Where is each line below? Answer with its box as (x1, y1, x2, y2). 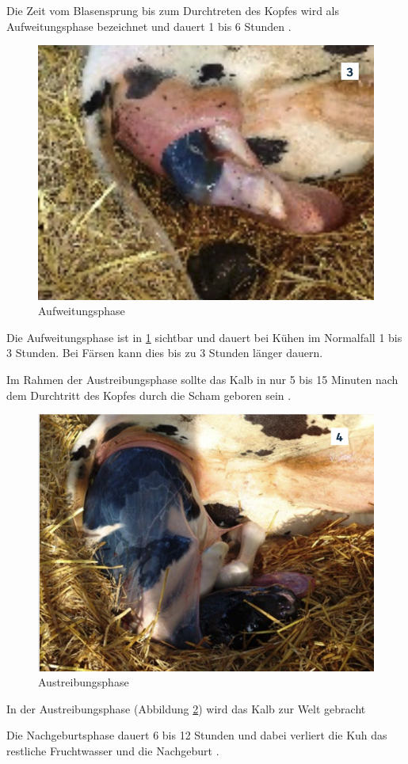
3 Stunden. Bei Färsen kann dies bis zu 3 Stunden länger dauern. (6, 344, 323, 361)
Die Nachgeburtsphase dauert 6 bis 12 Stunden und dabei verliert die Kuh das (6, 727, 387, 743)
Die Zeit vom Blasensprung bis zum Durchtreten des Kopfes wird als (6, 2, 339, 18)
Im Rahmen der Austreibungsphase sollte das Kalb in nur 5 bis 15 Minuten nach (6, 371, 398, 387)
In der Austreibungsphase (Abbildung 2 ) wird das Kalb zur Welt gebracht (6, 700, 366, 716)
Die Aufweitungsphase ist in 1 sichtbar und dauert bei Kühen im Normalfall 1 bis (6, 329, 402, 345)
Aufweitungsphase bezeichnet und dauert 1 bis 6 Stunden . (6, 17, 292, 34)
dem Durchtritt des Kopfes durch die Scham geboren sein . (6, 386, 292, 403)
